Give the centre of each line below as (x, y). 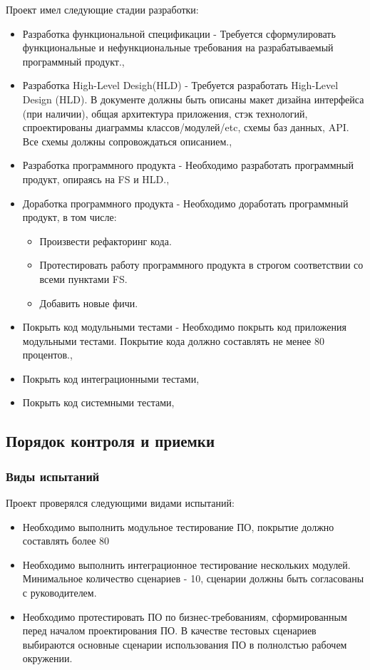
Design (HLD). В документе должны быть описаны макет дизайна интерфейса (193, 99)
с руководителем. (60, 593)
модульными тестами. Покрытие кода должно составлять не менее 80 (173, 340)
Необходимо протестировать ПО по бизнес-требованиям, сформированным (185, 616)
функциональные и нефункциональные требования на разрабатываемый (178, 47)
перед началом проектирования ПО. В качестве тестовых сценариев (169, 630)
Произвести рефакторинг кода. (106, 241)
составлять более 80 (66, 541)
